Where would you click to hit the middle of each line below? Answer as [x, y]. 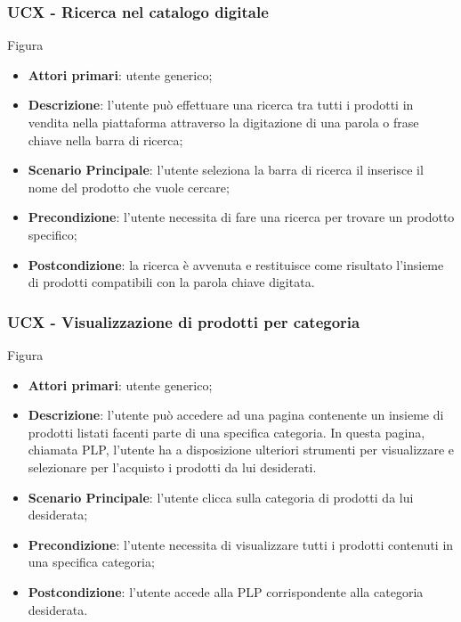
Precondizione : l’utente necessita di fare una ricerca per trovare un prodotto [241, 217]
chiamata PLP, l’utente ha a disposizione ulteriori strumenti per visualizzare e [241, 450]
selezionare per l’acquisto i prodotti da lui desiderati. [172, 466]
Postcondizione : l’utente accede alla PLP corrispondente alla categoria [226, 591]
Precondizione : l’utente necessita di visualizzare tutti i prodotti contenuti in [241, 544]
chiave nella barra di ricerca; [105, 139]
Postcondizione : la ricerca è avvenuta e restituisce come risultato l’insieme [236, 264]
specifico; [53, 234]
